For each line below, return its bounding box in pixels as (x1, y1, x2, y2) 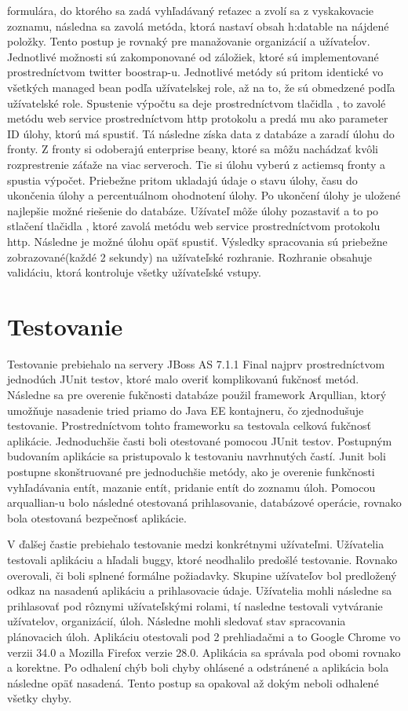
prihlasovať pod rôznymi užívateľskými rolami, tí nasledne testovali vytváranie (7, 597, 383, 614)
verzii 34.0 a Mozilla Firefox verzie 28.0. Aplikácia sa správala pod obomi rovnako (7, 643, 401, 660)
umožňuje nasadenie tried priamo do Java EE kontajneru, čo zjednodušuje (7, 401, 364, 418)
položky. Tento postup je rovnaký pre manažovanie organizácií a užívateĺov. (7, 33, 370, 49)
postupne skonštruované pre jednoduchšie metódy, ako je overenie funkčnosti (7, 463, 375, 479)
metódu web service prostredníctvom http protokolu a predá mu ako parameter (7, 110, 388, 126)
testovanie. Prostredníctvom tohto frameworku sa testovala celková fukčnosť (7, 417, 371, 434)
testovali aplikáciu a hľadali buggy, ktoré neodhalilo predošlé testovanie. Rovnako (7, 551, 398, 567)
